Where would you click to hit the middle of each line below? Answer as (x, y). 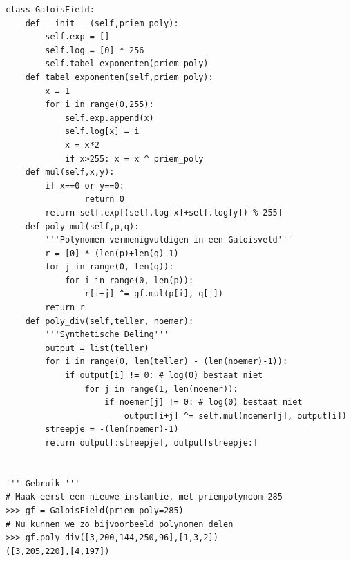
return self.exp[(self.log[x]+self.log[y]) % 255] (164, 212)
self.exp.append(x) (109, 118)
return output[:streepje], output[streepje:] (152, 443)
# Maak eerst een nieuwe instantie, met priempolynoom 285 (144, 497)
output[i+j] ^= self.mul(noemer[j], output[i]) (235, 416)
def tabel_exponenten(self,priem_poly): (119, 77)
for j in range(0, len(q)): (110, 267)
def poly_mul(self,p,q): (82, 226)
